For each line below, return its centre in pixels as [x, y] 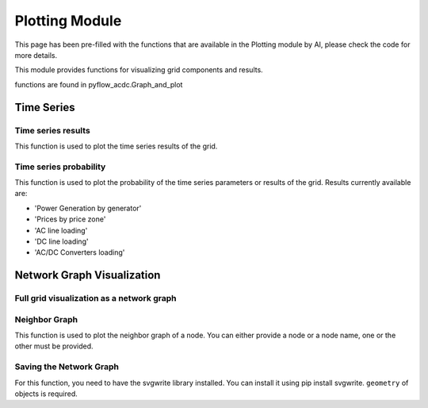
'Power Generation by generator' [88, 208]
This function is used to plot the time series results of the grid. [116, 146]
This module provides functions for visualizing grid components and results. [139, 70]
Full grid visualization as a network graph [96, 298]
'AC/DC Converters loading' [80, 252]
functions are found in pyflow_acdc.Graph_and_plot [99, 84]
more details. [36, 55]
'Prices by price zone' [70, 219]
